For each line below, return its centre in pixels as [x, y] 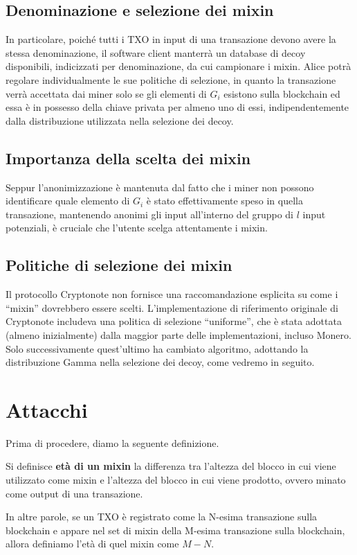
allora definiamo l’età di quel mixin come [92, 544]
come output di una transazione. [74, 493]
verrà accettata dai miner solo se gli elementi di [106, 93]
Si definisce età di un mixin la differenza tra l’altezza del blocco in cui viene [171, 466]
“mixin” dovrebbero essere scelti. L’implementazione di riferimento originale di [172, 307]
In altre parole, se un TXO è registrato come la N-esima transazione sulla [162, 517]
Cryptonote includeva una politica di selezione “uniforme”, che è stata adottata [174, 321]
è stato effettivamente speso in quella [225, 201]
